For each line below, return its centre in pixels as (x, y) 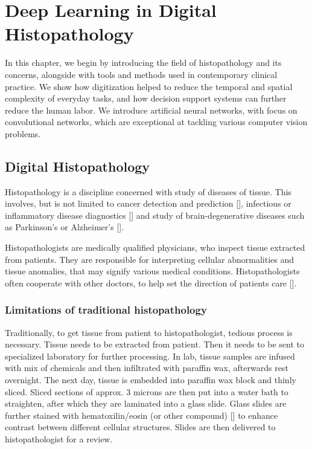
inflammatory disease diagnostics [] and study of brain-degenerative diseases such (155, 215)
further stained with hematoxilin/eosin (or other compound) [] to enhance (142, 415)
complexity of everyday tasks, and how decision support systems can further (146, 98)
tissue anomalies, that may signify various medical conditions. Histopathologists (152, 271)
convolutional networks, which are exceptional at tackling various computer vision (156, 122)
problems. (23, 133)
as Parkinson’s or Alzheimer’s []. (65, 227)
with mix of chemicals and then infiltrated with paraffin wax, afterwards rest (147, 368)
